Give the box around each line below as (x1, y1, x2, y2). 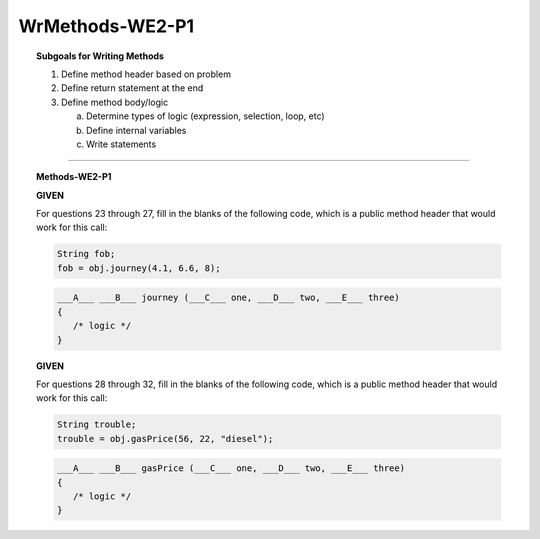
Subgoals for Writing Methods (36, 50, 165, 62)
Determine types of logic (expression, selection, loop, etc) (86, 110, 325, 122)
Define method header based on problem (61, 68, 232, 80)
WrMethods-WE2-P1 (18, 15, 195, 37)
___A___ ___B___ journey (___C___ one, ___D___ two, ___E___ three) (56, 292, 400, 304)
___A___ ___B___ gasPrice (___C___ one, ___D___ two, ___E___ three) (56, 463, 405, 474)
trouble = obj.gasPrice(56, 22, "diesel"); (56, 433, 274, 444)
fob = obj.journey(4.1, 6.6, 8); (56, 262, 221, 274)
